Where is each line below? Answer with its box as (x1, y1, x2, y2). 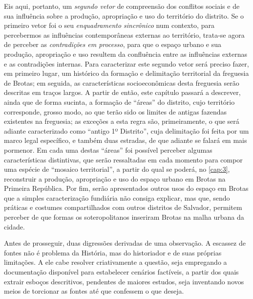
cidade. (4, 221, 25, 231)
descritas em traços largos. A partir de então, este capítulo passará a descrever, (4, 87, 241, 97)
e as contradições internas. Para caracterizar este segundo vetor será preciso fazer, (4, 58, 249, 69)
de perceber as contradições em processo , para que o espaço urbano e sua (4, 39, 221, 49)
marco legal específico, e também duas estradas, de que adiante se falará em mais (4, 135, 247, 145)
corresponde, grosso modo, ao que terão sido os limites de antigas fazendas (4, 106, 227, 116)
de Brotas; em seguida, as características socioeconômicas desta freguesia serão (4, 77, 239, 88)
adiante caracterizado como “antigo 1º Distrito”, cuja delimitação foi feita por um (4, 125, 249, 136)
